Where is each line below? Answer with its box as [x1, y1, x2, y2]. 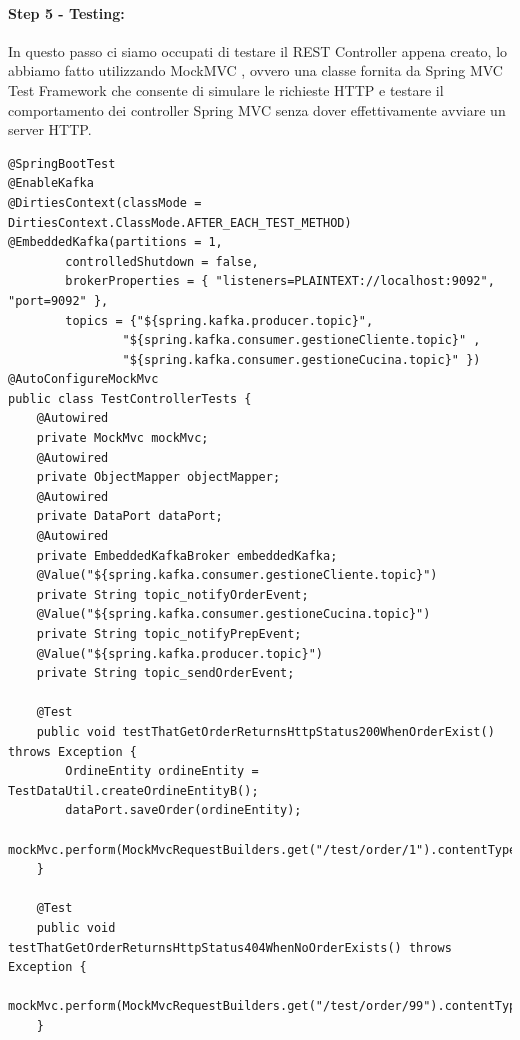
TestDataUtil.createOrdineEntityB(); [8, 783, 259, 798]
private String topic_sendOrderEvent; [36, 666, 295, 681]
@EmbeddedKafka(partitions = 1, [8, 235, 223, 250]
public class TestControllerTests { [8, 391, 252, 406]
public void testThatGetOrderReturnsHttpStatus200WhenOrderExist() [36, 724, 495, 739]
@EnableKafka [8, 176, 94, 191]
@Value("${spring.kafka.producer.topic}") [36, 646, 323, 661]
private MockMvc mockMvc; [36, 431, 209, 446]
